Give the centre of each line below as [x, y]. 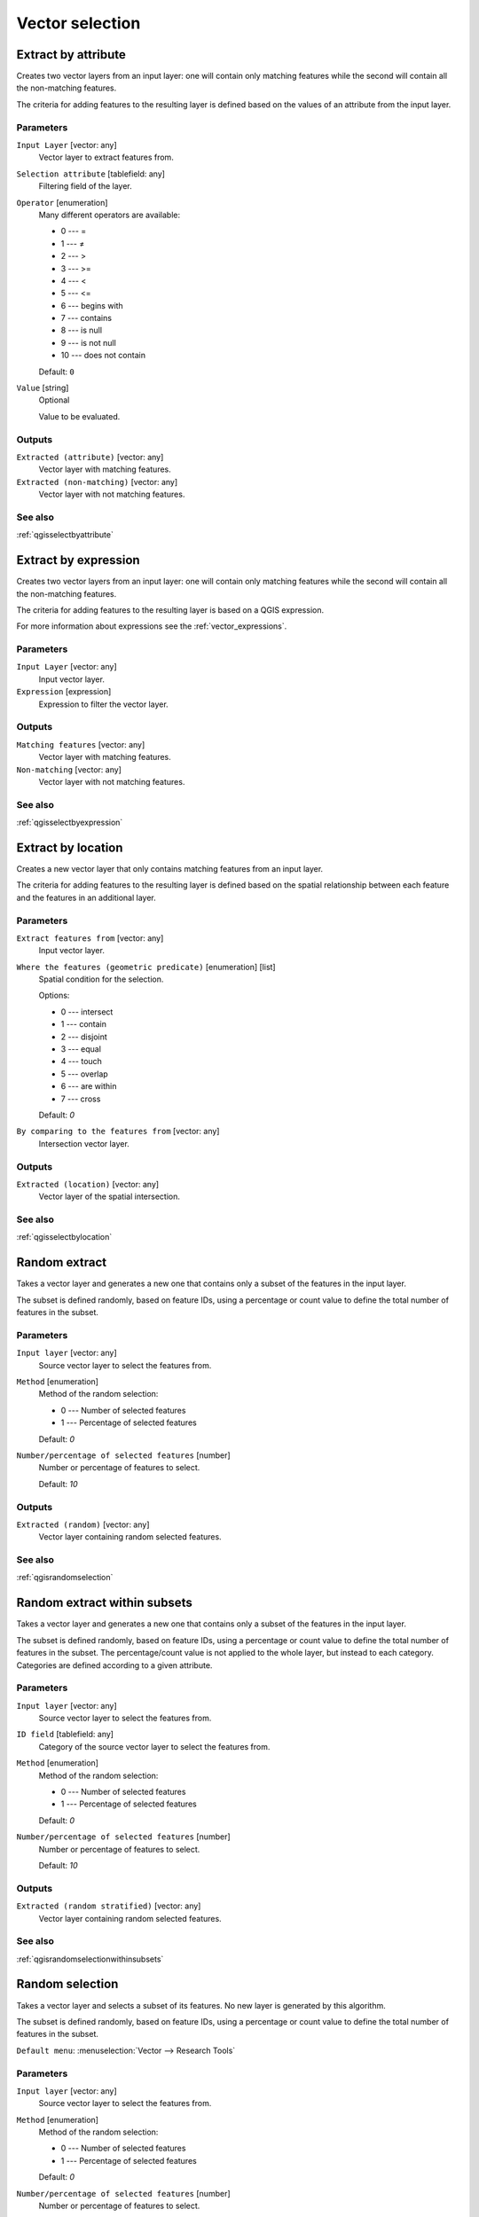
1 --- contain [83, 1024]
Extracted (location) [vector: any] [88, 1184]
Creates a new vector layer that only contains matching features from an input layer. [170, 869]
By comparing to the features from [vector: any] [118, 1132]
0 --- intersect [87, 1012]
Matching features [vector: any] [81, 744]
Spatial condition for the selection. [101, 979]
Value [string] [43, 388]
